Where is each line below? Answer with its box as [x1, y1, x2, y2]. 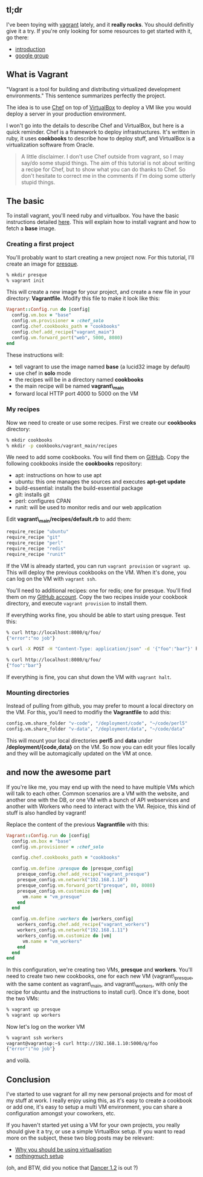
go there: [6, 33, 29, 41]
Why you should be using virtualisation [14, 1146, 112, 1153]
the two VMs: [6, 994, 40, 1002]
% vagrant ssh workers [6, 1034, 63, 1041]
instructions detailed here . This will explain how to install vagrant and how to [6, 218, 196, 226]
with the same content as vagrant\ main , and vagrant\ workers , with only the [6, 980, 188, 989]
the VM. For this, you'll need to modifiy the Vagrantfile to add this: [6, 709, 171, 716]
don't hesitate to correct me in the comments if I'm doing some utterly [21, 172, 196, 179]
